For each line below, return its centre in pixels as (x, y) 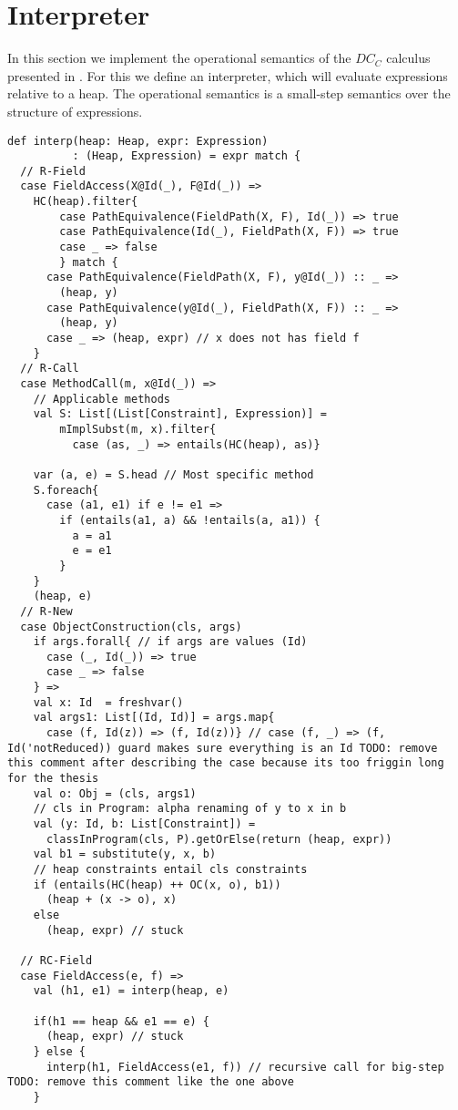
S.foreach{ (66, 490)
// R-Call (50, 369)
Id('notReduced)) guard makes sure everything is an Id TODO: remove (223, 748)
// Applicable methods (102, 399)
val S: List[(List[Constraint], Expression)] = (180, 414)
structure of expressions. (75, 111)
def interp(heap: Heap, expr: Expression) (138, 141)
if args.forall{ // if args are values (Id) (170, 642)
